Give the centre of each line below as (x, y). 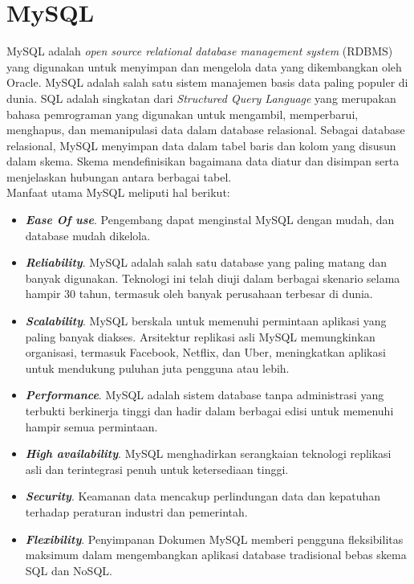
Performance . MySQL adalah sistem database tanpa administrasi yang (205, 395)
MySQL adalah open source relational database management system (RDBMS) (200, 51)
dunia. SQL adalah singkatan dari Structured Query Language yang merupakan (201, 98)
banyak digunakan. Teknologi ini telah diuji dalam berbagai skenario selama (213, 278)
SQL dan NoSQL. (69, 570)
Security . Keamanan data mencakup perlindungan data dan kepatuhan (203, 496)
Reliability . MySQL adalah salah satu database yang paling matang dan (206, 262)
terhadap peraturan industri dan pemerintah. (136, 511)
